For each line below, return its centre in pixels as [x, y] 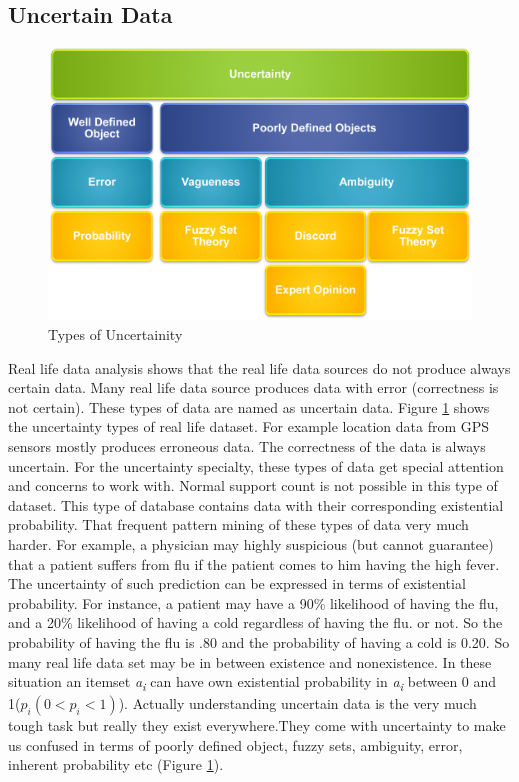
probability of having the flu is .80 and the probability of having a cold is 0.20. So [259, 641]
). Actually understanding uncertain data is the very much [297, 703]
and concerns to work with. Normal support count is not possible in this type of [253, 485]
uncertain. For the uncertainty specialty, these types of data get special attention [256, 465]
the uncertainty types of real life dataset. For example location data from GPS [249, 426]
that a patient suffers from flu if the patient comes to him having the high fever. [254, 563]
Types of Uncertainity [115, 334]
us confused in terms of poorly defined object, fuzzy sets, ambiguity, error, [235, 744]
